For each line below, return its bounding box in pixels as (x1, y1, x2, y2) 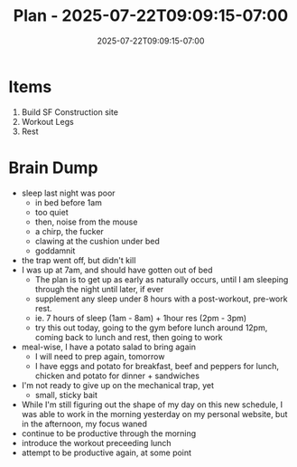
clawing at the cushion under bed (34, 235, 160, 246)
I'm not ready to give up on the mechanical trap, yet (21, 379, 214, 390)
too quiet (34, 206, 69, 217)
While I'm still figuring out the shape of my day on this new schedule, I (21, 399, 283, 410)
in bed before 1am (34, 196, 103, 208)
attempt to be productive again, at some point (21, 447, 191, 458)
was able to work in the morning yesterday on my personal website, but (21, 408, 288, 419)
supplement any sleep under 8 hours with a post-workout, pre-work (34, 293, 288, 304)
